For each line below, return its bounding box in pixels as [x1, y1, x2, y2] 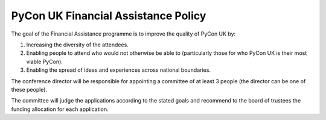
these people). [11, 86, 48, 93]
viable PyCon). [26, 58, 63, 65]
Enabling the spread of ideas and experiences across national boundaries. [26, 66, 211, 74]
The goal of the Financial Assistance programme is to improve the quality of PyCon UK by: [11, 30, 236, 37]
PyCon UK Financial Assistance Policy [11, 9, 206, 22]
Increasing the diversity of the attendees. [26, 41, 129, 48]
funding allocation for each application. [11, 106, 109, 113]
